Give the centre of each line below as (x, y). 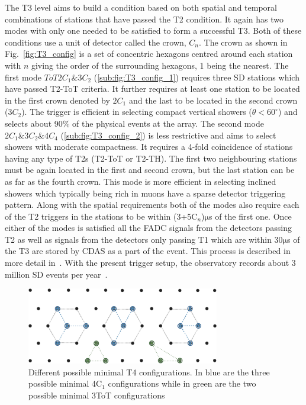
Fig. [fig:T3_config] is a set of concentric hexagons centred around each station (149, 54)
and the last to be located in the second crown (213, 100)
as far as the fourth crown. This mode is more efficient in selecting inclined (141, 181)
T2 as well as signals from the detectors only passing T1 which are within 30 (144, 239)
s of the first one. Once (250, 216)
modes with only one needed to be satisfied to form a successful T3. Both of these (153, 30)
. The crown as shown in (243, 42)
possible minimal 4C (65, 383)
